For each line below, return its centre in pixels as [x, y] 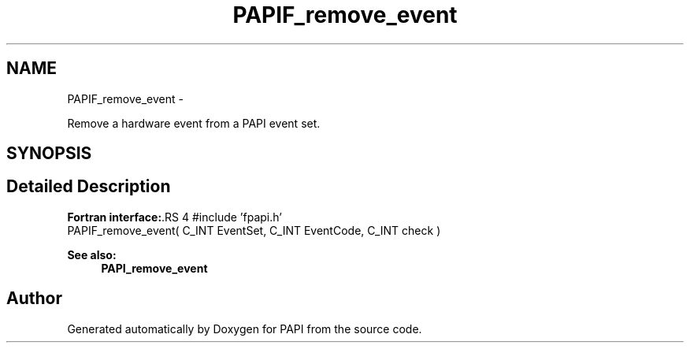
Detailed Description [89, 187]
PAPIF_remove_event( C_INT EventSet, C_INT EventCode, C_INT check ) [254, 230]
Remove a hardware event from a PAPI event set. [194, 123]
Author [34, 299]
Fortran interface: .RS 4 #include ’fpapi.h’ [174, 217]
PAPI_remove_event [154, 268]
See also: [92, 254]
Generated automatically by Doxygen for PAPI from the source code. [245, 329]
